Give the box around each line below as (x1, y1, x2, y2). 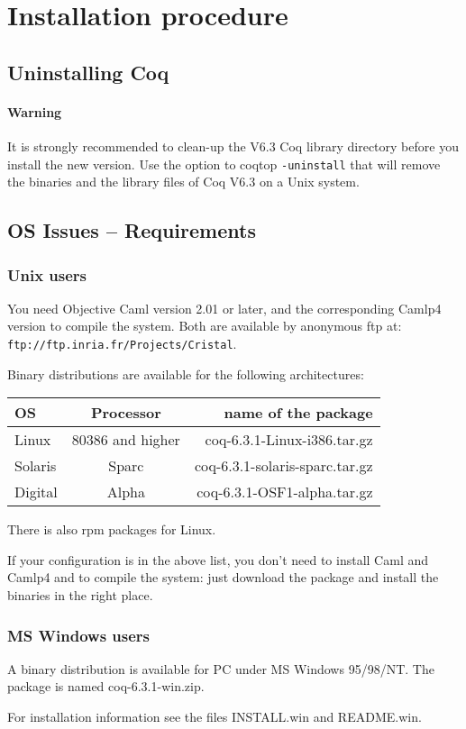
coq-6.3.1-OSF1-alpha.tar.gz (196, 481, 373, 503)
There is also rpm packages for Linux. (7, 520, 216, 539)
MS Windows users (7, 624, 151, 646)
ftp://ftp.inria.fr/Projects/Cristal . (7, 333, 237, 352)
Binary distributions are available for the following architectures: (7, 364, 364, 383)
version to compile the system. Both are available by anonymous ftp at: (7, 316, 402, 335)
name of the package (224, 402, 373, 424)
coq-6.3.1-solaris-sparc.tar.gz (194, 455, 373, 477)
